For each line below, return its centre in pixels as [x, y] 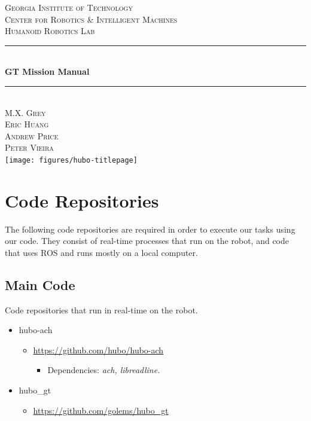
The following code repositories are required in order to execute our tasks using [150, 229]
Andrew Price [32, 135]
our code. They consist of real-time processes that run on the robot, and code [147, 241]
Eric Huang [27, 124]
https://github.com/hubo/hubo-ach [98, 350]
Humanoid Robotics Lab [50, 31]
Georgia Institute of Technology [69, 7]
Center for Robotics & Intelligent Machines [91, 19]
